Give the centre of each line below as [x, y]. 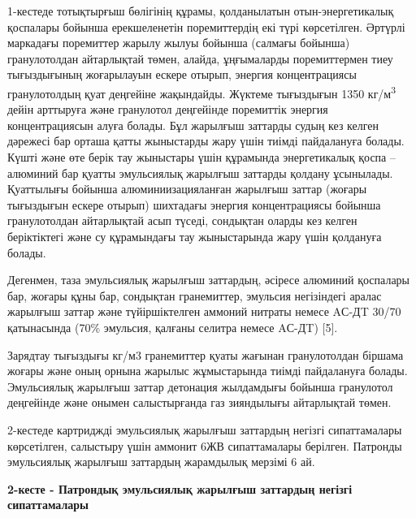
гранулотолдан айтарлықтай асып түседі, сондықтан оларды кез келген [182, 220]
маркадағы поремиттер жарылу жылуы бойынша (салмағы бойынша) [179, 43]
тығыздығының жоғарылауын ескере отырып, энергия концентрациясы [182, 74]
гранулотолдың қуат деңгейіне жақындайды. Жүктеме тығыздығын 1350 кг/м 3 [202, 92]
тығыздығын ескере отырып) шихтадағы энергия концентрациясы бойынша [194, 204]
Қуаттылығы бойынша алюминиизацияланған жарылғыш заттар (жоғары [187, 189]
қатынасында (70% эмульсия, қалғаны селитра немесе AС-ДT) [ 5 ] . [173, 327]
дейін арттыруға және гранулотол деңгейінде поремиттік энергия [168, 109]
